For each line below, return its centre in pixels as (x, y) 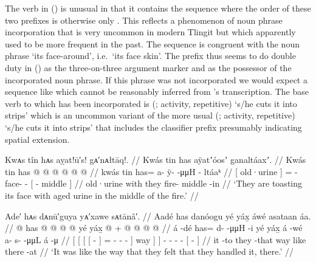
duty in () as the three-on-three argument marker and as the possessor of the (148, 67)
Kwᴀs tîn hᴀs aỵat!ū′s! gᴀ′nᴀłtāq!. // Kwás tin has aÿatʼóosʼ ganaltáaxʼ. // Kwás (156, 160)
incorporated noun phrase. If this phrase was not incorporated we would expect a (156, 79)
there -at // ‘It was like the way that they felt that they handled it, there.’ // (149, 251)
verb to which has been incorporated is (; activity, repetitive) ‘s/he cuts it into (151, 103)
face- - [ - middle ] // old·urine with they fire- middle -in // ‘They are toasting (154, 183)
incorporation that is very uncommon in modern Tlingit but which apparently (150, 32)
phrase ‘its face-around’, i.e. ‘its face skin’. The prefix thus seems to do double (150, 56)
